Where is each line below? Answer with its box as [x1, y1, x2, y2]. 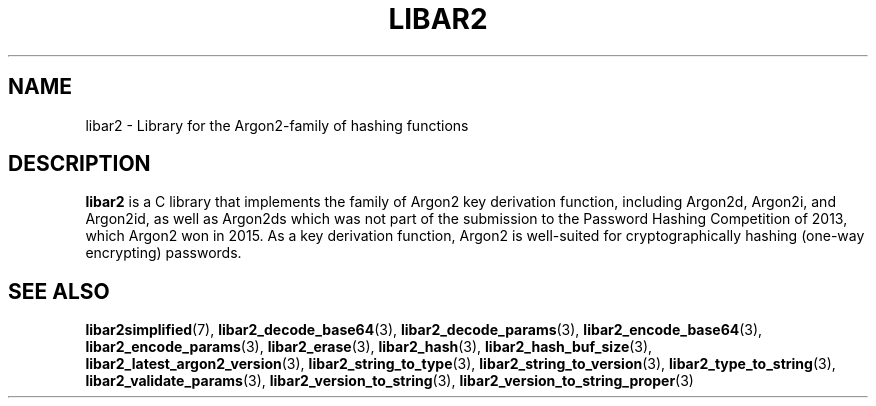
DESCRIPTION [8, 151, 151, 177]
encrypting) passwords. [85, 244, 242, 262]
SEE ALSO [8, 278, 110, 304]
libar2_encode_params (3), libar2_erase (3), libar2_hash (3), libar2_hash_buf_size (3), [85, 338, 653, 356]
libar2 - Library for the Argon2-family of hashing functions [85, 116, 469, 134]
